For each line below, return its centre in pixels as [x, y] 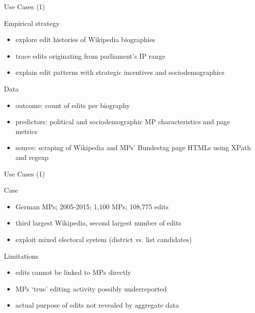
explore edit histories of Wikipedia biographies [85, 39]
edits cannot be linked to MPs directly [73, 272]
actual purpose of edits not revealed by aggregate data [97, 305]
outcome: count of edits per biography [73, 105]
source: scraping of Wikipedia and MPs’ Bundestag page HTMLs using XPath [133, 147]
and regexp [32, 157]
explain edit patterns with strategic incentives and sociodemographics [120, 72]
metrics [26, 131]
